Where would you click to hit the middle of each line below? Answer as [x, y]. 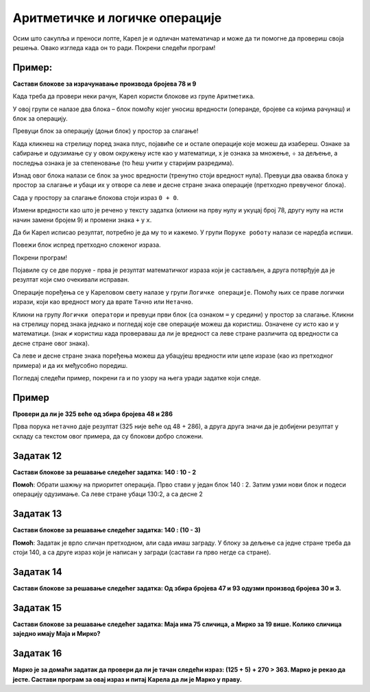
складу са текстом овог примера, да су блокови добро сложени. [108, 436]
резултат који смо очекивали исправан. [71, 280]
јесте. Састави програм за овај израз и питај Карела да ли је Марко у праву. [127, 679]
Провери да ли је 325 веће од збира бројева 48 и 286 [93, 414]
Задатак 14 [37, 572]
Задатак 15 [37, 607]
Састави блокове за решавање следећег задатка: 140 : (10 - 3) [107, 530]
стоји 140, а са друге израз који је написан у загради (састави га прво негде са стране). [142, 552]
